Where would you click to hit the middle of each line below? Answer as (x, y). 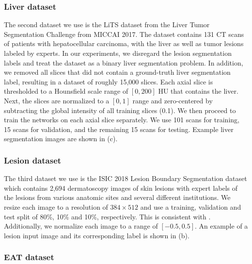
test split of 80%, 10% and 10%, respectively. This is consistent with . (107, 216)
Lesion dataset (33, 160)
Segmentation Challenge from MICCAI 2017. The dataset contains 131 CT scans (124, 34)
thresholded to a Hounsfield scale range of (66, 91)
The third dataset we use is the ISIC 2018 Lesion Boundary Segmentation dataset (126, 178)
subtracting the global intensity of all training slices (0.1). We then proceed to (120, 110)
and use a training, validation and (191, 206)
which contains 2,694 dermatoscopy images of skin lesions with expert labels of (121, 188)
